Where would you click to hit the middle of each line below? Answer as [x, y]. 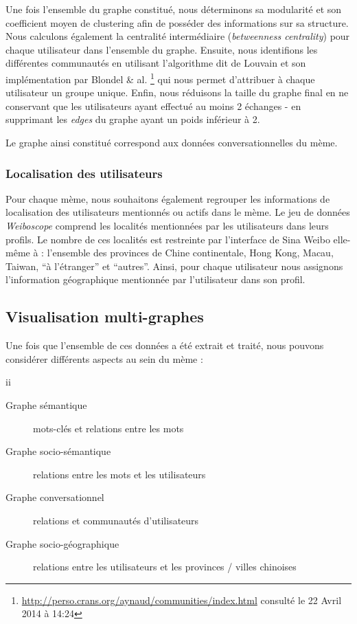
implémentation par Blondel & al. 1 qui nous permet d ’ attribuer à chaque [160, 78]
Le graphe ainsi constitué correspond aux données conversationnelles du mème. [172, 142]
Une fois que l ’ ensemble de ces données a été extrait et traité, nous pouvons [165, 345]
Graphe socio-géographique [62, 543]
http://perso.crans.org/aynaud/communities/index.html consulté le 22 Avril [182, 600]
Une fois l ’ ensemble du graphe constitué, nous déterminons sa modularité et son [174, 9]
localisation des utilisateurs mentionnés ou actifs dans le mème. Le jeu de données [178, 212]
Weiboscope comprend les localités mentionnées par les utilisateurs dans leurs [167, 225]
